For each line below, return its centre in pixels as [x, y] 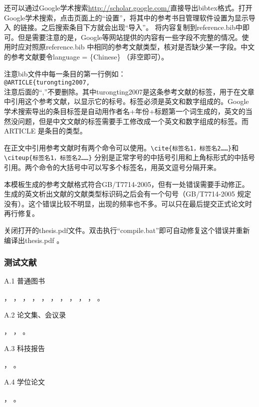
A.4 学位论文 [25, 382]
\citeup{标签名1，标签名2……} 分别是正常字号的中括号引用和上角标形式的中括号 [129, 157]
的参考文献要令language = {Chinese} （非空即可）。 [86, 56]
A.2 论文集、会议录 [35, 314]
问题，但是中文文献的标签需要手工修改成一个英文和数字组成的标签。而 [133, 121]
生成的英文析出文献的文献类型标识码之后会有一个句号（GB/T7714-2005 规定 [128, 194]
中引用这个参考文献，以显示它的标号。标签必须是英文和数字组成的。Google [127, 101]
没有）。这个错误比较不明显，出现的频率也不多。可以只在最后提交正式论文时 [128, 203]
